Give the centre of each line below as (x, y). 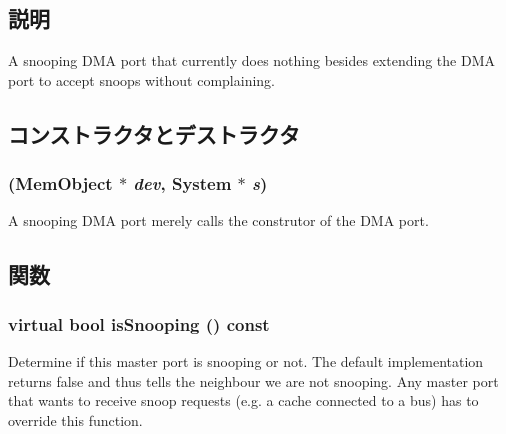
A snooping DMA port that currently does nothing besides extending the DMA (251, 60)
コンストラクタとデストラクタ (154, 133)
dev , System (182, 183)
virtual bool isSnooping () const (139, 323)
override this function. (75, 419)
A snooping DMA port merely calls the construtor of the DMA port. (218, 220)
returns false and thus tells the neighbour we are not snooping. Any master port (253, 380)
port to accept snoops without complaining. (141, 79)
